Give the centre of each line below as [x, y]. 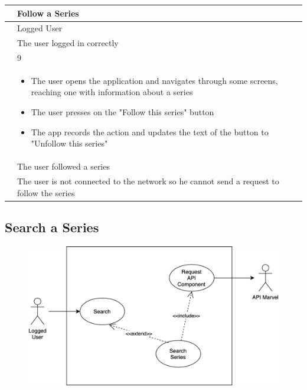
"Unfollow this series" [69, 143]
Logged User [40, 28]
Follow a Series [48, 13]
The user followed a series [63, 166]
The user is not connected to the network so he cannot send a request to [148, 181]
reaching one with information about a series [112, 92]
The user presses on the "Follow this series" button [123, 112]
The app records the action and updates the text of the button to [150, 131]
